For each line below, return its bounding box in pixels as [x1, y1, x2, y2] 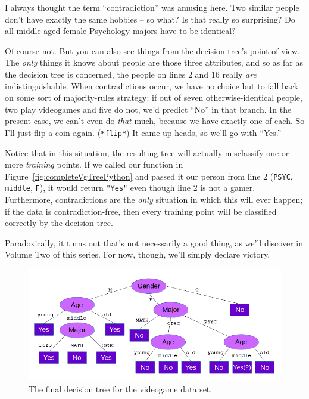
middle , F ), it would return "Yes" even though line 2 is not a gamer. [5, 181, 255, 194]
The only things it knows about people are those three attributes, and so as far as [5, 56, 303, 69]
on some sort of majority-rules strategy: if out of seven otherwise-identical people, [5, 91, 302, 104]
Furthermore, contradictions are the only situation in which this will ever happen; [5, 193, 303, 206]
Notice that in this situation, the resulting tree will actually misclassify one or [5, 146, 289, 159]
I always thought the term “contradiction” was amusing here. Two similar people [5, 1, 299, 13]
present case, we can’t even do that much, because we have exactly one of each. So [5, 115, 305, 127]
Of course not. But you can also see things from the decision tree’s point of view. [5, 44, 300, 57]
